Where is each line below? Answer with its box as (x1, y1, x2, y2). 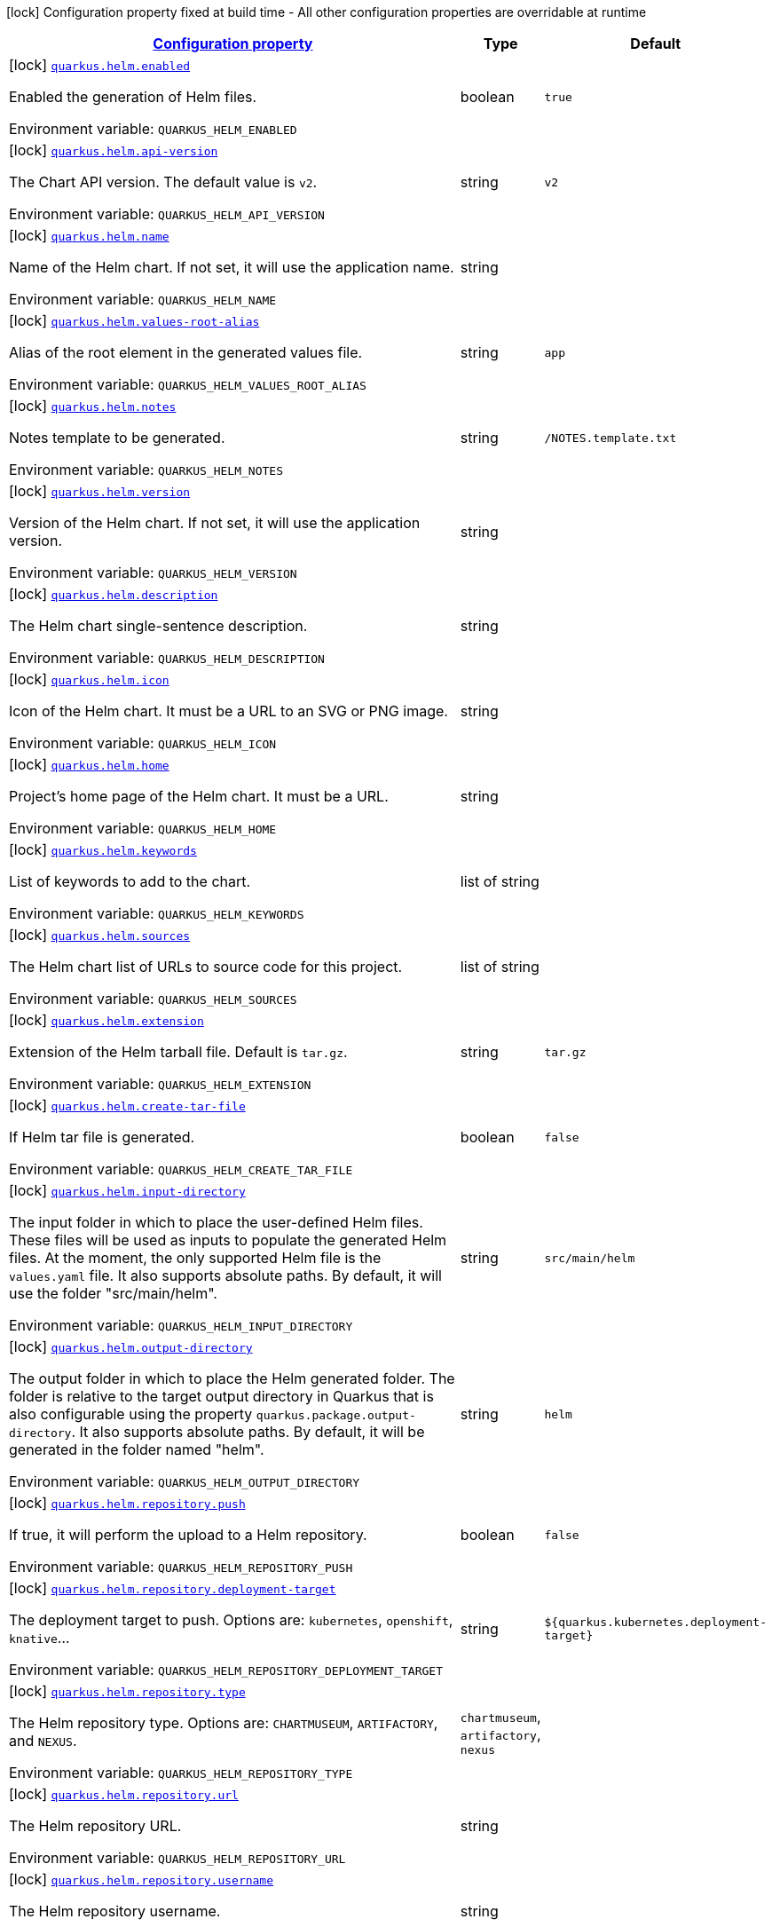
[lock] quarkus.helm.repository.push (9, 1494, 246, 1512)
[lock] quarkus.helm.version (9, 482, 191, 500)
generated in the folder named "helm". (9, 1441, 264, 1458)
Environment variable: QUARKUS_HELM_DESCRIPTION (9, 649, 325, 667)
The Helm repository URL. (9, 1817, 182, 1835)
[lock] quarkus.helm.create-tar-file (9, 1096, 246, 1114)
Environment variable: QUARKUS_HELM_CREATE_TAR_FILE (9, 1160, 353, 1178)
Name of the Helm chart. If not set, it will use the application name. (9, 258, 454, 276)
